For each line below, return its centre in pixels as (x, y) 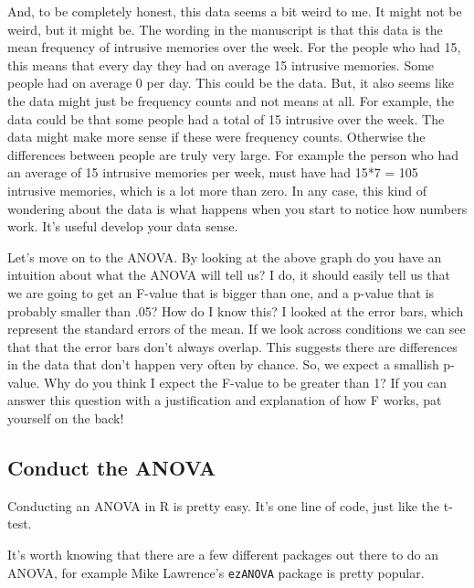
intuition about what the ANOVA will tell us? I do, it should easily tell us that (229, 275)
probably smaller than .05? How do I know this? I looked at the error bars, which (236, 310)
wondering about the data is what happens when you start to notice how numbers (237, 208)
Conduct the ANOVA (112, 468)
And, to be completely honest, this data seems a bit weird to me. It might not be (235, 11)
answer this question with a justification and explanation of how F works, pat (225, 400)
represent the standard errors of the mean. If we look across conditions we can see (237, 329)
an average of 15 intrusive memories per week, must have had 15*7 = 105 (213, 172)
